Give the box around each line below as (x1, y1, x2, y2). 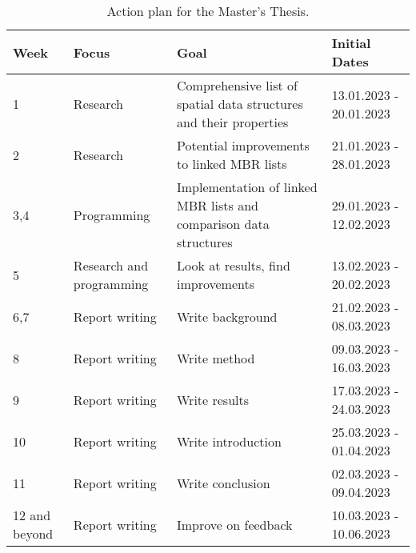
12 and (13, 506, 51, 524)
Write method (177, 348, 255, 367)
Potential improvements (177, 136, 310, 154)
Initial (331, 34, 371, 52)
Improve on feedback (177, 515, 293, 534)
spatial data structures (177, 94, 303, 113)
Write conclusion (177, 473, 270, 492)
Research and (73, 256, 149, 274)
